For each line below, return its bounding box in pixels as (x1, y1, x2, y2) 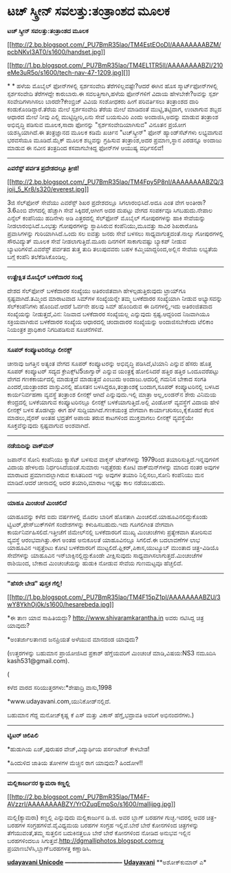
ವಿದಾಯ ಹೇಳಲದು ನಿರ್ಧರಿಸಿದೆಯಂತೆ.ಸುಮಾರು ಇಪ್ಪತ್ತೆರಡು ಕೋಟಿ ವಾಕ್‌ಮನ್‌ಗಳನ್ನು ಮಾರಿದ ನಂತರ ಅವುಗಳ (7, 463, 220, 471)
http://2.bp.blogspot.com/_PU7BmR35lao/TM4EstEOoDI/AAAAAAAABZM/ (11, 40, 221, 48)
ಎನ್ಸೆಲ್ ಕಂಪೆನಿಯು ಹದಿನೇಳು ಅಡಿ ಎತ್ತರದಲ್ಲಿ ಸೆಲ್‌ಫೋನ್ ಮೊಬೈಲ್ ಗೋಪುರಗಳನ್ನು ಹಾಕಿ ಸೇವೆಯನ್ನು (7, 213, 206, 222)
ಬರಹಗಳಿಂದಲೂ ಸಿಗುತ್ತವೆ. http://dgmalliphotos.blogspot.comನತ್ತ (7, 837, 164, 845)
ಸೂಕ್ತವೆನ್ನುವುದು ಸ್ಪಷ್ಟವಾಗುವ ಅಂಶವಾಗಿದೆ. (7, 421, 91, 430)
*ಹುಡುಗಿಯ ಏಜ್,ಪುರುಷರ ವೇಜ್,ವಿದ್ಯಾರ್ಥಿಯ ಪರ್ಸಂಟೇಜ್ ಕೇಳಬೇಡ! (7, 744, 150, 753)
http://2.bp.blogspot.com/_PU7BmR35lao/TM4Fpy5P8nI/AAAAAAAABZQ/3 (11, 178, 224, 186)
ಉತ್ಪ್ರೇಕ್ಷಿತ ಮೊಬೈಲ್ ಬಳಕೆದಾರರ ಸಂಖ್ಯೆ (7, 273, 83, 281)
